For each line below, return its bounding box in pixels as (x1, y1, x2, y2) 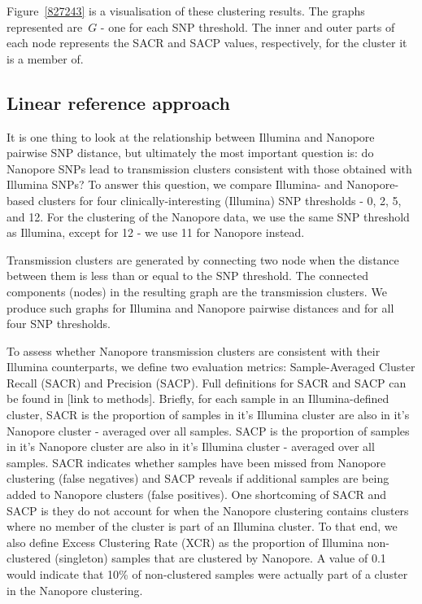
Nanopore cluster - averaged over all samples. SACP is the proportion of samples (7, 422, 410, 439)
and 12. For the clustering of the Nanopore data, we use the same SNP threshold (7, 208, 410, 225)
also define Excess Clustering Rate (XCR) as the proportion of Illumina (7, 533, 363, 550)
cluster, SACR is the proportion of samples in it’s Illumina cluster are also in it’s (7, 406, 410, 423)
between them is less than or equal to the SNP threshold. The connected (7, 267, 369, 284)
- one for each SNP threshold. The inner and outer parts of (100, 18, 395, 35)
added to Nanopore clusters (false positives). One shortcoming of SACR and (7, 486, 387, 503)
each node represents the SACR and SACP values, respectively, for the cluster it (7, 34, 407, 51)
